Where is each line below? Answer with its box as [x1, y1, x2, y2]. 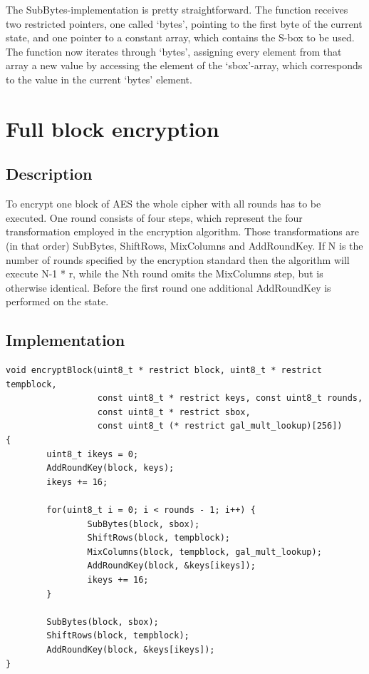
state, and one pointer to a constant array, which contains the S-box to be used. [6, 30, 355, 45]
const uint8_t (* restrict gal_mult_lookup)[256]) [97, 421, 343, 432]
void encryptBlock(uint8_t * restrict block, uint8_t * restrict [6, 365, 322, 376]
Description [6, 163, 93, 185]
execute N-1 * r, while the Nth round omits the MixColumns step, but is [6, 266, 323, 281]
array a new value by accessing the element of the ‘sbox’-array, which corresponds [6, 58, 363, 73]
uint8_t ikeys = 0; [46, 449, 139, 459]
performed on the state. [6, 294, 109, 309]
